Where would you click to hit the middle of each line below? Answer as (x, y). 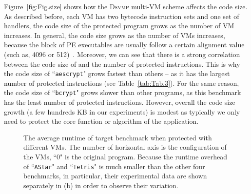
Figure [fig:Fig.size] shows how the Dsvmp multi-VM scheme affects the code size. (126, 6)
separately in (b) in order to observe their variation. (101, 185)
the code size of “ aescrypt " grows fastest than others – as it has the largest (117, 73)
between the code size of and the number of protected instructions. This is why (122, 64)
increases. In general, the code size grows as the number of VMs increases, (115, 35)
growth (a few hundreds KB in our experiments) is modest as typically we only (122, 111)
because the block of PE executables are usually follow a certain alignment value (124, 45)
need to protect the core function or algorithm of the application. (101, 121)
